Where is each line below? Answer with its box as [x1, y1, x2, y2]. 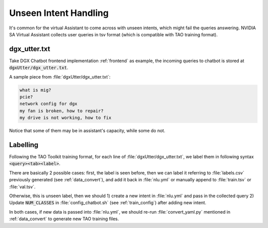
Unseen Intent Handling [9, 7, 109, 18]
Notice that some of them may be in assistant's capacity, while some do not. [9, 128, 166, 134]
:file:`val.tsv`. [9, 184, 36, 190]
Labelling [9, 141, 39, 149]
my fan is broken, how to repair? [19, 108, 104, 114]
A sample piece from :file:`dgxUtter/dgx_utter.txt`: [9, 74, 111, 79]
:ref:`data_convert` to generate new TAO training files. [9, 216, 119, 222]
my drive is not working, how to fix [19, 115, 112, 121]
